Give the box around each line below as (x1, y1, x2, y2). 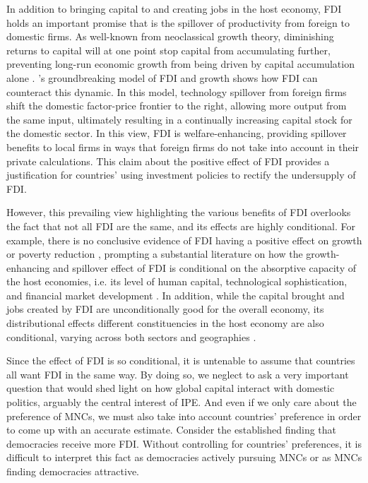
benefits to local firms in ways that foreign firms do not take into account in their (6, 139, 360, 154)
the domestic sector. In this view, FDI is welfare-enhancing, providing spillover (6, 126, 347, 141)
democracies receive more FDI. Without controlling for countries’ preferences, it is (6, 436, 362, 451)
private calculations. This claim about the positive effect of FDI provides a (6, 153, 330, 168)
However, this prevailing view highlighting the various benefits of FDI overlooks (6, 205, 351, 220)
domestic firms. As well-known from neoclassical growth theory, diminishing (6, 29, 334, 44)
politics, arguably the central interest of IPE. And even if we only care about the (6, 395, 357, 410)
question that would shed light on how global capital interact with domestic (6, 381, 335, 395)
